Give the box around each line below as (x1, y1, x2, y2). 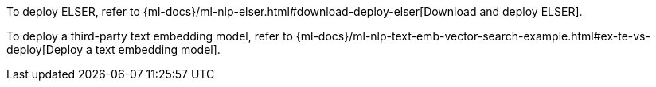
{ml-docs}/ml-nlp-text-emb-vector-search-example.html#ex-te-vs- (295, 29, 650, 43)
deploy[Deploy (6, 43, 84, 56)
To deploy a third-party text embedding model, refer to (6, 29, 293, 43)
